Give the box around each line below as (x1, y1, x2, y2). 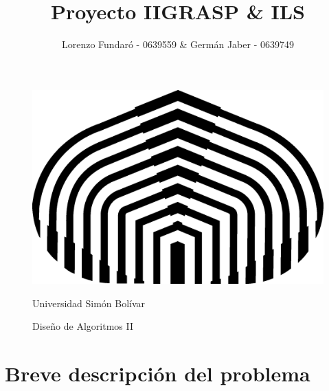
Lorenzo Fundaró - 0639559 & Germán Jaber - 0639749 (61, 37, 294, 52)
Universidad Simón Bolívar (32, 295, 146, 310)
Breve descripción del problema (5, 359, 310, 388)
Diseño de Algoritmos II (32, 319, 133, 333)
